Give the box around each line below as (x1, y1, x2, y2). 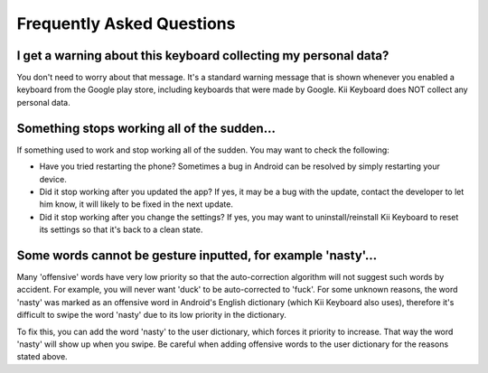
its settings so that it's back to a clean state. (39, 224, 203, 235)
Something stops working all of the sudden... (16, 120, 276, 135)
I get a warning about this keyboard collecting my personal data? (16, 48, 389, 63)
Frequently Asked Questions (16, 14, 236, 33)
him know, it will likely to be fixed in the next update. (39, 199, 234, 210)
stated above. (16, 351, 68, 362)
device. (39, 173, 67, 184)
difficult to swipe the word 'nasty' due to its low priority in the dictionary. (16, 310, 286, 321)
